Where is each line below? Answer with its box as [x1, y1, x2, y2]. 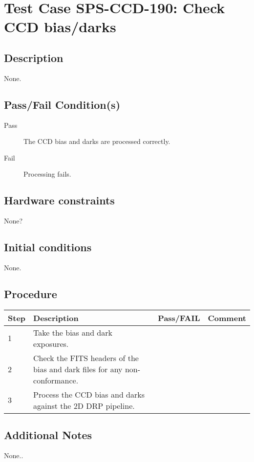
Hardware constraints [4, 193, 115, 208]
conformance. [33, 374, 79, 386]
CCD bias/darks [4, 17, 116, 37]
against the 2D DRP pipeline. [33, 400, 135, 411]
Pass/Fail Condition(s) [4, 97, 121, 112]
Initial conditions [4, 240, 92, 255]
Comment [208, 312, 246, 323]
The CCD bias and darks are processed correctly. [23, 136, 170, 146]
